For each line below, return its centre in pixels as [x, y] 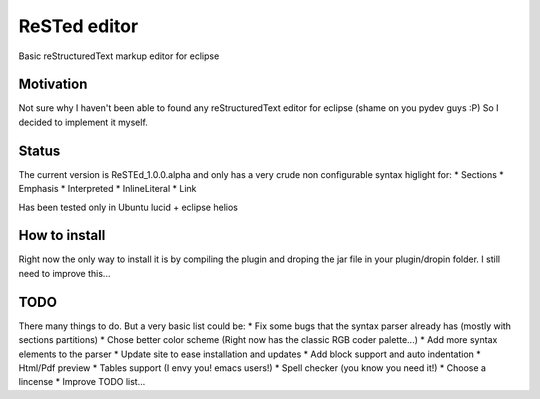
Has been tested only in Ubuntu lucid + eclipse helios [128, 207]
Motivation [53, 84]
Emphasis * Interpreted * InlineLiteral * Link [107, 189]
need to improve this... [64, 273]
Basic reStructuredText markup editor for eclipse [119, 56]
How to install [62, 235]
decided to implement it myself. [83, 122]
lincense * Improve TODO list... [82, 382]
